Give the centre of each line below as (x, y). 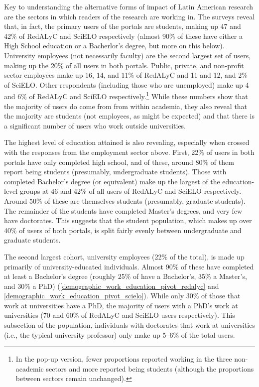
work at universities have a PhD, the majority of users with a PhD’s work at (121, 305)
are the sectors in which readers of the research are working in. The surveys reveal (129, 16)
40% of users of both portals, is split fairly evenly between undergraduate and (123, 230)
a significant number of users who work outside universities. (95, 125)
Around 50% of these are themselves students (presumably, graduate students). (125, 200)
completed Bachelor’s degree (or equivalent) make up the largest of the (112, 181)
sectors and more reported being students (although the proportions (150, 368)
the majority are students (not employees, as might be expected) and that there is (129, 116)
